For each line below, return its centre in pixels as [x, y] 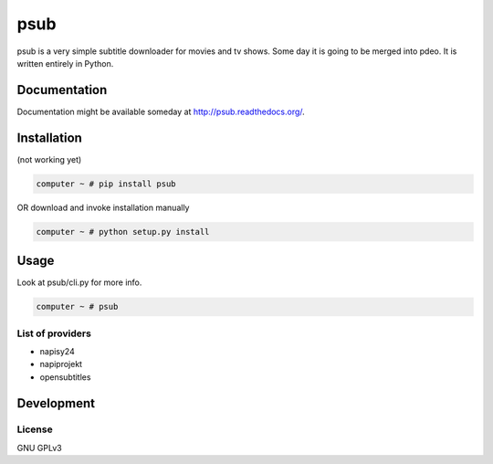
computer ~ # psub [77, 307]
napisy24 [57, 351]
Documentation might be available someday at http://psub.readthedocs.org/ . [161, 111]
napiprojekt [61, 364]
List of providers [54, 333]
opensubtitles [65, 377]
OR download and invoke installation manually [103, 207]
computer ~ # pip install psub [106, 184]
